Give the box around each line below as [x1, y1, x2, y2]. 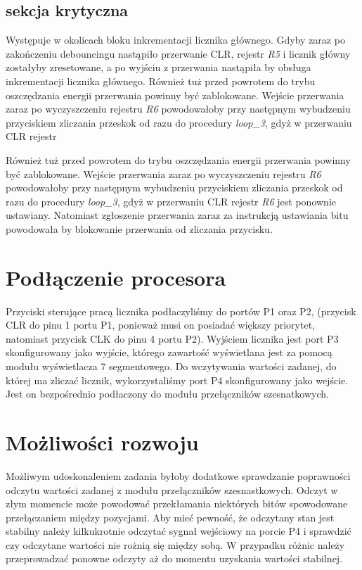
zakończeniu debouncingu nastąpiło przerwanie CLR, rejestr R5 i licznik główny [6, 46, 351, 61]
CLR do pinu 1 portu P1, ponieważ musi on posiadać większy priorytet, [6, 317, 316, 332]
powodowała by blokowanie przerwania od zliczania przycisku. [6, 221, 273, 236]
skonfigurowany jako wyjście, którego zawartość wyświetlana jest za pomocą [6, 345, 332, 360]
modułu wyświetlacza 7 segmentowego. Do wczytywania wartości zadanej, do [6, 359, 337, 374]
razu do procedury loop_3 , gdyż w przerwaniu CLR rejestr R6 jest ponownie [6, 194, 336, 208]
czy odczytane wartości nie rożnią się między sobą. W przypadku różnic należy [6, 537, 345, 552]
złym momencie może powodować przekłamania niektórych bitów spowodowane [6, 496, 348, 511]
